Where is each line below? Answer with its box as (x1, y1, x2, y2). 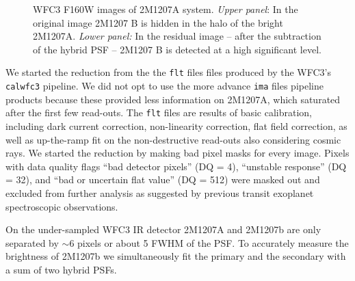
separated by (5, 235, 59, 250)
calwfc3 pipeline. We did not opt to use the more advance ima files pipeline (5, 79, 324, 93)
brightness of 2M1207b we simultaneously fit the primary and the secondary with (5, 249, 346, 263)
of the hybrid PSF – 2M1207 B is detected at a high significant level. (33, 42, 321, 56)
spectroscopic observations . (5, 199, 118, 213)
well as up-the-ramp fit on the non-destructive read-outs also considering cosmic (5, 132, 341, 146)
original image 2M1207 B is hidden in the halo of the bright (33, 15, 283, 29)
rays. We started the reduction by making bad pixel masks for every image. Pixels (5, 146, 350, 160)
